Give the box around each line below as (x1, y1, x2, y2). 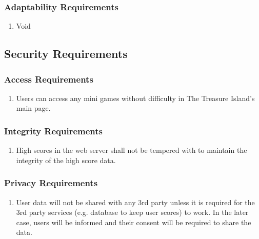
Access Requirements (4, 72, 93, 85)
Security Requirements (4, 46, 128, 62)
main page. (16, 103, 51, 113)
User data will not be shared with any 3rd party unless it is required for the (16, 196, 255, 207)
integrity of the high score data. (16, 154, 116, 165)
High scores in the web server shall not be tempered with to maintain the (16, 145, 247, 155)
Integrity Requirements (4, 124, 103, 137)
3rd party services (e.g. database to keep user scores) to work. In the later (16, 207, 249, 217)
